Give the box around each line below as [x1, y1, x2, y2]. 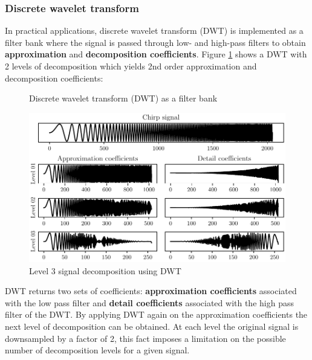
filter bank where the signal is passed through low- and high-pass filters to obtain [5, 36, 306, 48]
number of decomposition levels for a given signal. [5, 344, 190, 356]
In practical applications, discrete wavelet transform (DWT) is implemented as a [5, 24, 304, 37]
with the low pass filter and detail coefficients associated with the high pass [5, 296, 294, 309]
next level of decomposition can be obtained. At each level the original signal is [5, 320, 299, 333]
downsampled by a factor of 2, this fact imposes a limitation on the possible [5, 332, 286, 344]
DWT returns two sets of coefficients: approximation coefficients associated [5, 284, 297, 297]
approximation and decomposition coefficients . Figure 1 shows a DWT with [5, 48, 307, 60]
